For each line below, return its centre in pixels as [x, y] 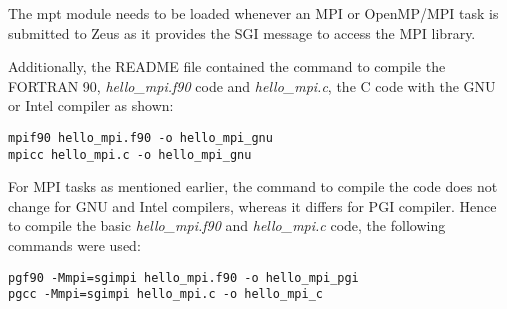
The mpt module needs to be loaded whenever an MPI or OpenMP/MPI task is [253, 13]
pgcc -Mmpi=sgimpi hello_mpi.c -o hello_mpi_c [165, 294]
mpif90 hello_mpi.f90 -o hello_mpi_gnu [140, 137]
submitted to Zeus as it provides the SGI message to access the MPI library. [242, 32]
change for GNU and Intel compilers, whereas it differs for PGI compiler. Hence [252, 205]
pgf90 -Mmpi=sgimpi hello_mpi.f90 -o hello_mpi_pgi [183, 277]
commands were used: [74, 245]
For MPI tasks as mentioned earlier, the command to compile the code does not [253, 186]
